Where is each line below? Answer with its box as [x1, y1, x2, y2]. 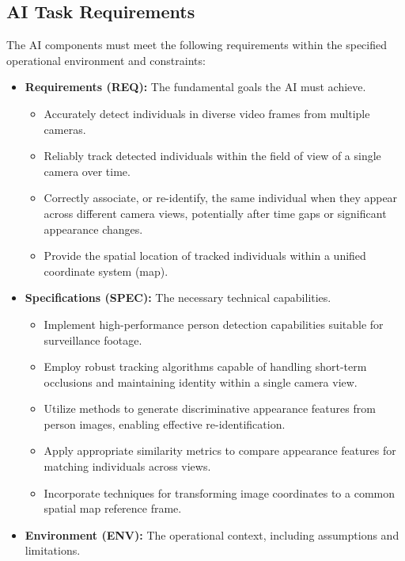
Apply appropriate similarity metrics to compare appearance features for [44, 442, 396, 459]
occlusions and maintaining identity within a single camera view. [44, 373, 358, 390]
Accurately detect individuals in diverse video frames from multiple [44, 105, 370, 121]
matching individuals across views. [44, 458, 211, 475]
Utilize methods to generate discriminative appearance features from [44, 400, 376, 417]
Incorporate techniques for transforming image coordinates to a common [44, 484, 395, 501]
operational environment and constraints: [6, 52, 206, 68]
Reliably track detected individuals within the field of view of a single [44, 147, 381, 164]
